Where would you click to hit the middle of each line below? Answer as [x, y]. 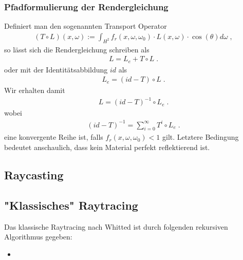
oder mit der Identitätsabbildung [56, 69]
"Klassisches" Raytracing [71, 205]
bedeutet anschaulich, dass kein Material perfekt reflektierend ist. [107, 147]
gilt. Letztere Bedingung [201, 137]
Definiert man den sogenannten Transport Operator [86, 26]
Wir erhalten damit [35, 90]
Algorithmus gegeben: [38, 237]
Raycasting [34, 174]
